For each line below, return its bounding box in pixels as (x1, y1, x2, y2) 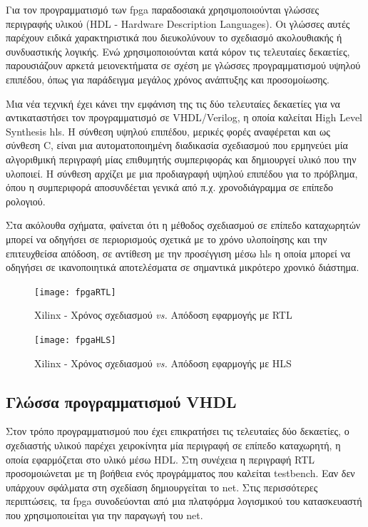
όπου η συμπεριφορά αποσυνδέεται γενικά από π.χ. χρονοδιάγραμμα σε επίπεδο (6, 180, 334, 195)
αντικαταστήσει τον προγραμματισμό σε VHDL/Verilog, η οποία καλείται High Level (6, 110, 362, 125)
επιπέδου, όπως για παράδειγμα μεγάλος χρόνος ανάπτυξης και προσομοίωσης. (6, 71, 329, 86)
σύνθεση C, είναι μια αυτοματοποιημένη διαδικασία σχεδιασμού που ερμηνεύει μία (6, 138, 348, 153)
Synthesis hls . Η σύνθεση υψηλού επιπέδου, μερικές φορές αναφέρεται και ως (6, 123, 330, 138)
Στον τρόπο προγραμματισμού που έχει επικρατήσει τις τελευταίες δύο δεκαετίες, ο (6, 424, 349, 439)
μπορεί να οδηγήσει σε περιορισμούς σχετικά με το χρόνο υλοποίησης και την (6, 231, 327, 246)
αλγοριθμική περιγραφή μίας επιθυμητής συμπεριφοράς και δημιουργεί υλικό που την (6, 151, 357, 166)
